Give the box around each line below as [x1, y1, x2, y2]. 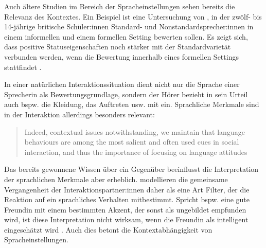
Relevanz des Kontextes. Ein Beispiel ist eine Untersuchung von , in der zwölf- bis [4, 11, 262, 22]
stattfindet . [4, 61, 42, 72]
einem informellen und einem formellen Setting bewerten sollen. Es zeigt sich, [4, 31, 248, 42]
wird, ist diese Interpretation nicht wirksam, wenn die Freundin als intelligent [4, 214, 249, 225]
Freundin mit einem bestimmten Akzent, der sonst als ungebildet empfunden [4, 204, 246, 215]
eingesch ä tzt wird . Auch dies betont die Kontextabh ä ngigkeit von [4, 224, 212, 235]
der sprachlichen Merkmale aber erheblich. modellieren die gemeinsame [4, 173, 228, 184]
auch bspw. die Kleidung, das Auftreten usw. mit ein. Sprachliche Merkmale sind [4, 99, 259, 110]
